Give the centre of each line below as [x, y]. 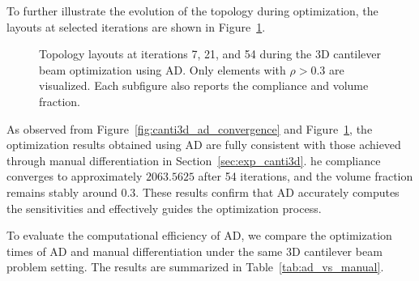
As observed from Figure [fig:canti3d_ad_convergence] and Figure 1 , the [190, 128]
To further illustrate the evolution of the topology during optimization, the [192, 11]
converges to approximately [75, 176]
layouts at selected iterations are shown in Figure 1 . [136, 26]
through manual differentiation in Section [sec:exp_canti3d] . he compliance [194, 160]
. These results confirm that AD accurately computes [267, 192]
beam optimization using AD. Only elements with [162, 69]
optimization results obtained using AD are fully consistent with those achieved [204, 145]
